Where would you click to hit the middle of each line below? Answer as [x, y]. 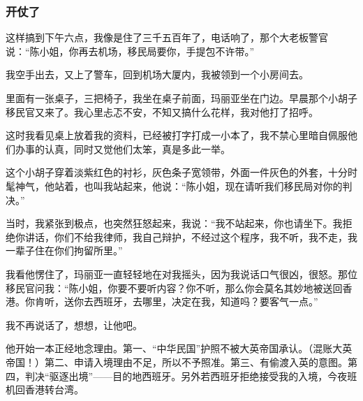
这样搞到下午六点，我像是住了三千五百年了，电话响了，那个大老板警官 [167, 37]
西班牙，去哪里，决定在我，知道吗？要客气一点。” [206, 301]
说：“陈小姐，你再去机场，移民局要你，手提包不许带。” [130, 51]
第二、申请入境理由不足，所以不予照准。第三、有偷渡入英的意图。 [196, 362]
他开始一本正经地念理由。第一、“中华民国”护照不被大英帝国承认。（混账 [169, 348]
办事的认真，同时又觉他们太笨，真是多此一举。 [123, 148]
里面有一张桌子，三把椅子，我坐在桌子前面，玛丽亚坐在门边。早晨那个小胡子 [181, 98]
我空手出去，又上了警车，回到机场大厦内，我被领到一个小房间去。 [157, 74]
